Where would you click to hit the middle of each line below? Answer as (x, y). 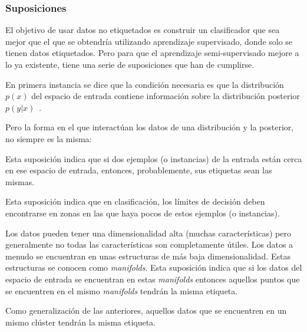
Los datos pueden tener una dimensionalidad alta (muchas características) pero (148, 233)
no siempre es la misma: (49, 138)
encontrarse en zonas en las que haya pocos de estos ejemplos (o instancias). (143, 213)
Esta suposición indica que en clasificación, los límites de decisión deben (135, 201)
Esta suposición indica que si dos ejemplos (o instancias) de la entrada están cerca (154, 158)
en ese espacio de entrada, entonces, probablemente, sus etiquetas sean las (139, 170)
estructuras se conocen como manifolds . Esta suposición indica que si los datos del (154, 267)
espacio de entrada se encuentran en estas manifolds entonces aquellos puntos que (153, 279)
